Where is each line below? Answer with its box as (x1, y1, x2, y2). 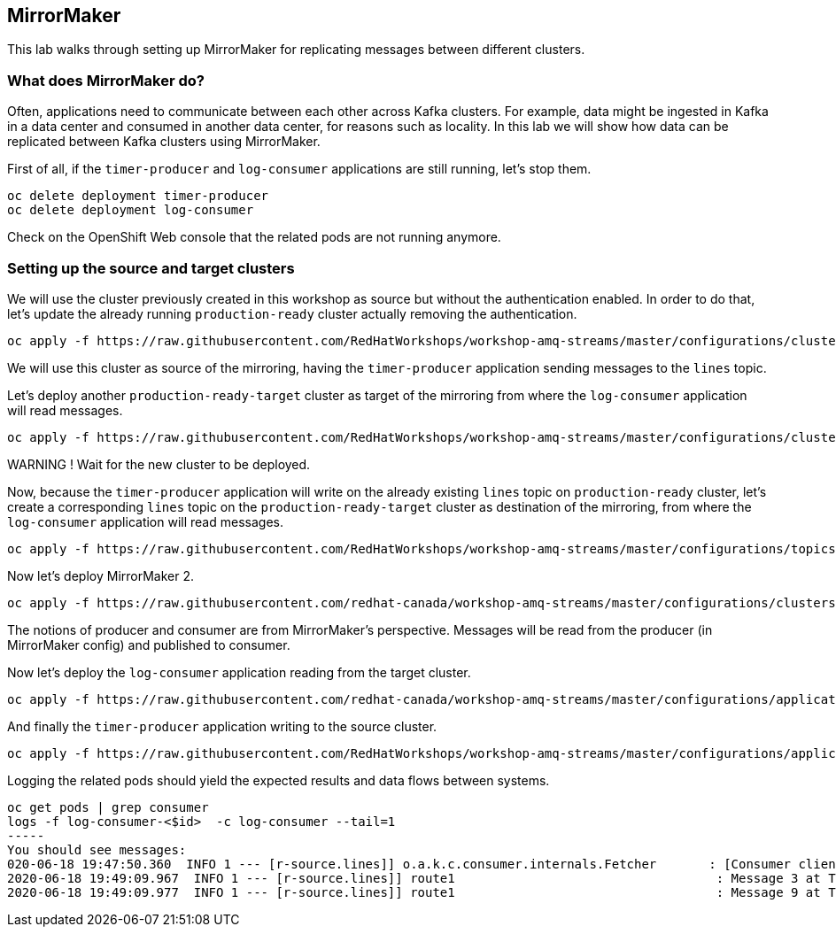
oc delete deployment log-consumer (7, 203, 254, 218)
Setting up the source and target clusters (7, 259, 295, 277)
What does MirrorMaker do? (7, 71, 205, 89)
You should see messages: (7, 842, 187, 857)
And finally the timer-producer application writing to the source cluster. (7, 718, 437, 734)
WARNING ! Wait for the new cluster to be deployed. (7, 456, 311, 472)
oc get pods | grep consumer (7, 799, 209, 814)
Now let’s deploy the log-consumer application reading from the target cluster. (7, 664, 471, 680)
